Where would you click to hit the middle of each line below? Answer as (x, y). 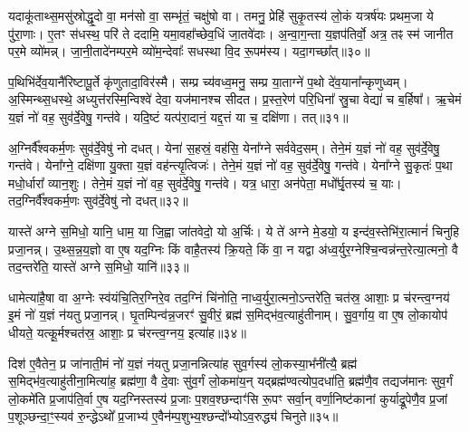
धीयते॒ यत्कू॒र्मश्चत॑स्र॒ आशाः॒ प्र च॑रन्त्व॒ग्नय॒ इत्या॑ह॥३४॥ (127, 332)
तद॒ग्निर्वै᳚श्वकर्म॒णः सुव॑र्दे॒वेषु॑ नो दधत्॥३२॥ (98, 201)
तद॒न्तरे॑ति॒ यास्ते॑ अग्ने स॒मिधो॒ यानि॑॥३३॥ (99, 267)
